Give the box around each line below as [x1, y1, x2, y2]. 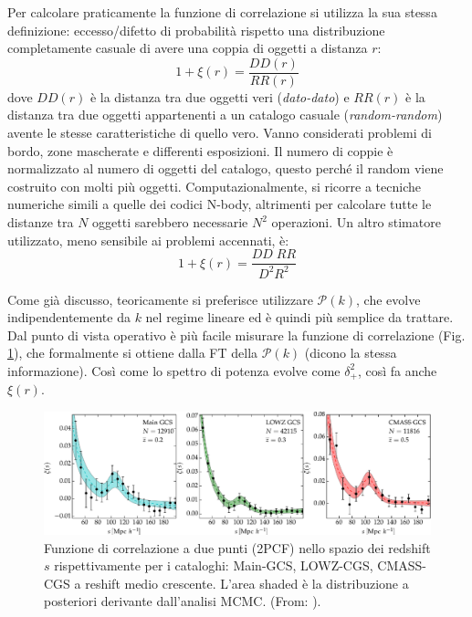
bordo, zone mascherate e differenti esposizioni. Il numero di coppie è [7, 141, 393, 160]
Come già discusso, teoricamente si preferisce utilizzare [7, 289, 313, 308]
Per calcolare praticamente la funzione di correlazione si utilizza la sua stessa [7, 3, 437, 21]
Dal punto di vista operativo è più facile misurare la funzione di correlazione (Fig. [7, 325, 466, 344]
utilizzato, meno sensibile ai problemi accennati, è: [7, 230, 289, 249]
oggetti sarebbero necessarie [92, 213, 248, 231]
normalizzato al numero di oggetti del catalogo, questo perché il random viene [7, 159, 444, 178]
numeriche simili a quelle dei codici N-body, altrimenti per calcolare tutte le [7, 194, 432, 214]
